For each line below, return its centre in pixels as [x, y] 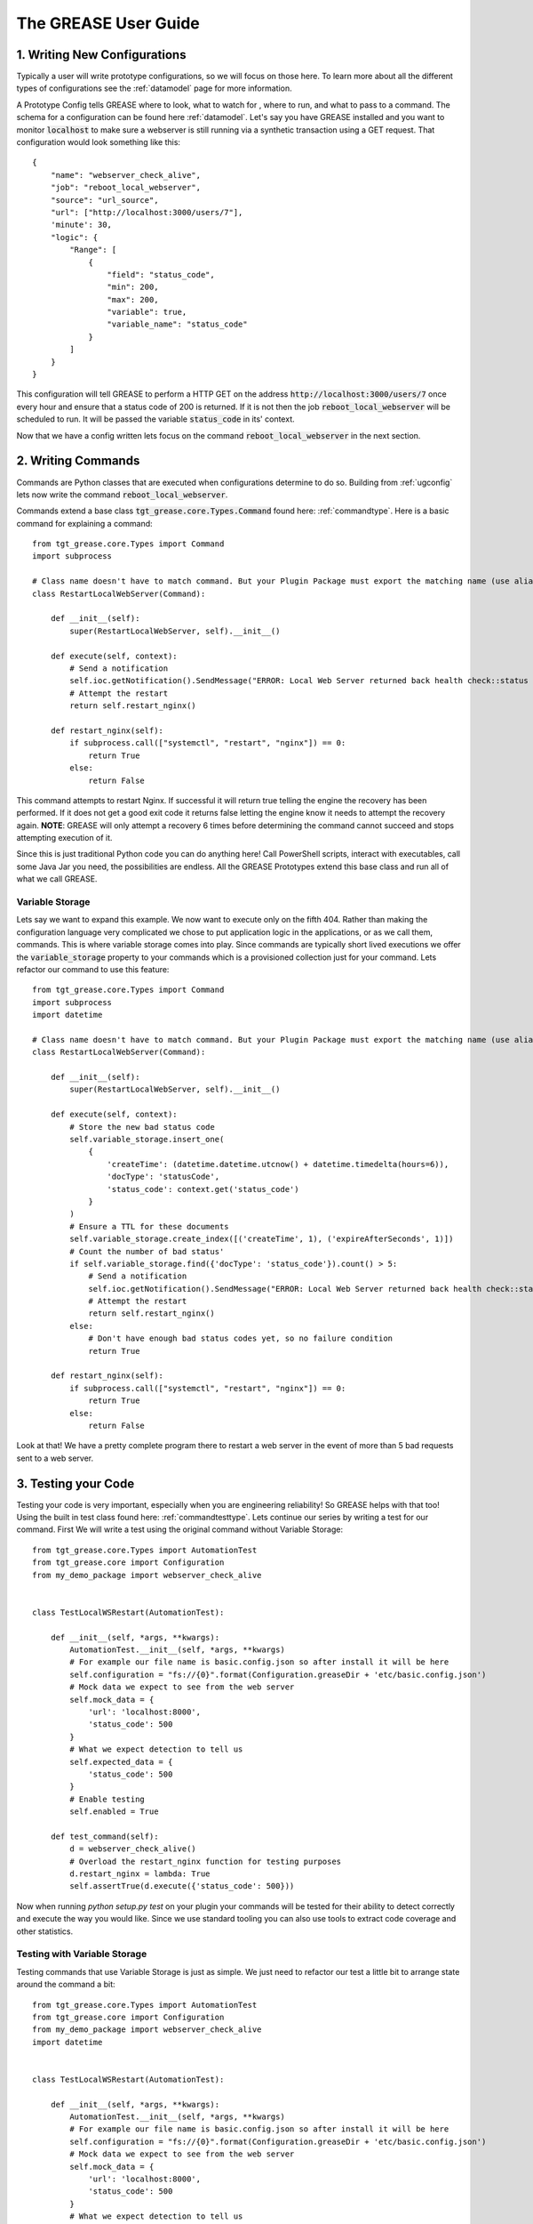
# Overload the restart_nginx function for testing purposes [206, 1861]
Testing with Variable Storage [82, 1954]
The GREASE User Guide [108, 23]
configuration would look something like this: [99, 142]
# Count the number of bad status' [147, 1251]
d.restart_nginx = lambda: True [140, 1874]
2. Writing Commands [78, 461]
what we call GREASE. [57, 879]
